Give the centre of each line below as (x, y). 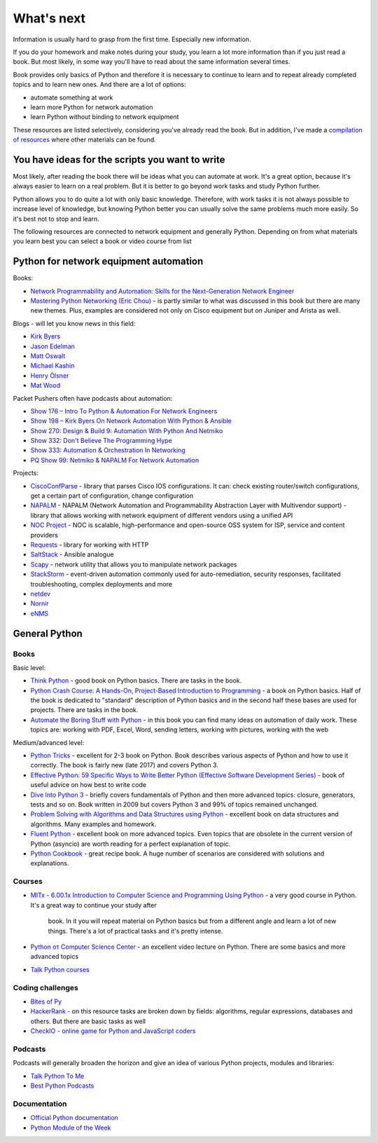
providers (44, 535)
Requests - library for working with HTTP (90, 545)
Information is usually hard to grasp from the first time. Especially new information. (132, 39)
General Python (48, 633)
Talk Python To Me (57, 1076)
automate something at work (72, 97)
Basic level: (29, 668)
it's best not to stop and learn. (56, 219)
